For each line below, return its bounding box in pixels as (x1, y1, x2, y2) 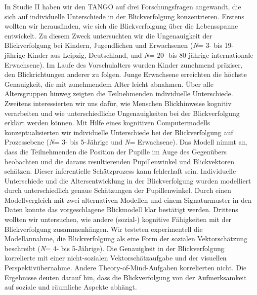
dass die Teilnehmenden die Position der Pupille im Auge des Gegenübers (4, 146, 227, 156)
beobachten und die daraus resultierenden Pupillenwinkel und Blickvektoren (4, 156, 235, 166)
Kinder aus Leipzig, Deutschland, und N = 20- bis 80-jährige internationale (27, 49, 254, 60)
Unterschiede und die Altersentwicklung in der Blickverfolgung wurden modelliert (4, 175, 251, 185)
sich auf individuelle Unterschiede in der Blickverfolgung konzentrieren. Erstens (4, 11, 245, 21)
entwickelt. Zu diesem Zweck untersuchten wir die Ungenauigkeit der (4, 30, 213, 40)
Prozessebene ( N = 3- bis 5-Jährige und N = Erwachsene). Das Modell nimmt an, (4, 137, 248, 147)
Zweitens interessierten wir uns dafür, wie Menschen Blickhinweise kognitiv (4, 98, 232, 108)
